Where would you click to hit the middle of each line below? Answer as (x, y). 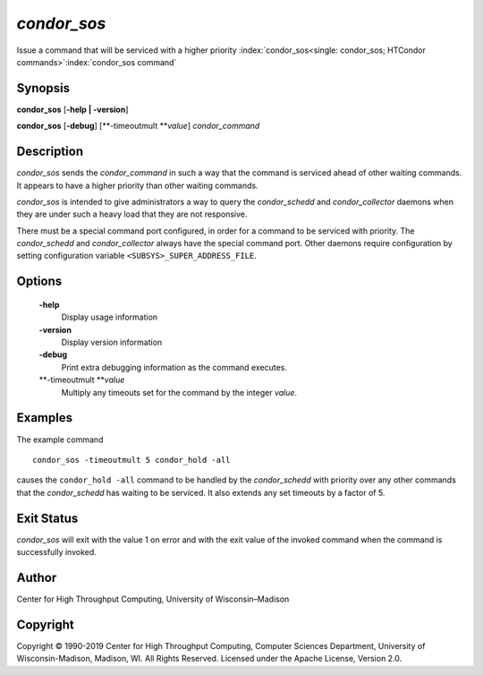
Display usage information (110, 317)
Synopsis (43, 88)
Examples (45, 418)
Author (37, 577)
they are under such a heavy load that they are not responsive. (132, 214)
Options (39, 282)
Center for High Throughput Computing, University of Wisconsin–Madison (153, 599)
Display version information (112, 342)
